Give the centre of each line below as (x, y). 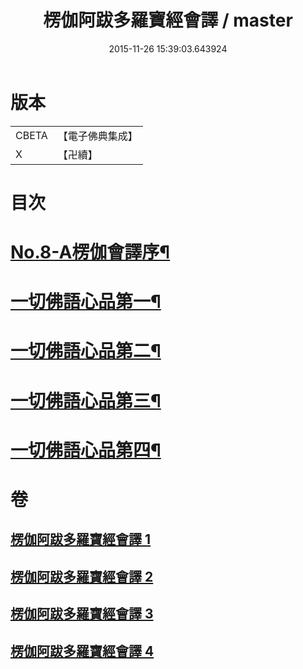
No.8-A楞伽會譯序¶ (90, 252)
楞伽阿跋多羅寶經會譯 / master (168, 20)
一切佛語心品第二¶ (86, 351)
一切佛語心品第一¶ (86, 302)
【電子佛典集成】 (97, 136)
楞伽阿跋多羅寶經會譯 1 (81, 539)
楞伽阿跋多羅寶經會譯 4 (82, 651)
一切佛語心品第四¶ (86, 450)
